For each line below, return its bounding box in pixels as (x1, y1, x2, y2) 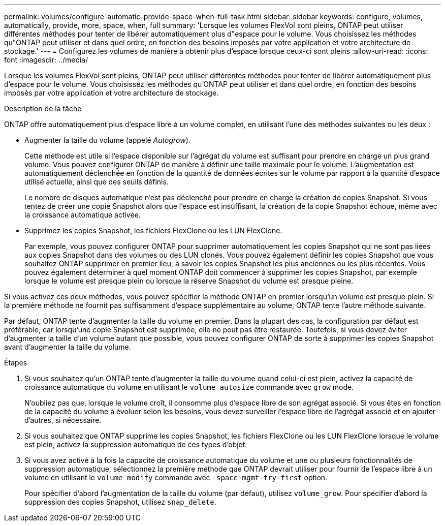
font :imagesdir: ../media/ (4, 55, 88, 64)
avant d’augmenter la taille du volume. (4, 343, 131, 351)
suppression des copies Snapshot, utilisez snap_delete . (24, 498, 216, 506)
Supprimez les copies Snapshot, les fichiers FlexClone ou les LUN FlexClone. (24, 226, 282, 235)
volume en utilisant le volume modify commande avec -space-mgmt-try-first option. (24, 473, 328, 482)
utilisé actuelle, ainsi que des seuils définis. (24, 177, 169, 186)
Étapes (4, 358, 27, 367)
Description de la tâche (4, 104, 82, 113)
